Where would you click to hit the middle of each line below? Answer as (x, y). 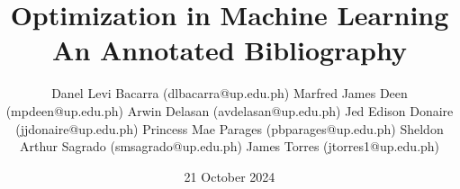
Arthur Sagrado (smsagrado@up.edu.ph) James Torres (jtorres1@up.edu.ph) (230, 146)
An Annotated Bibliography (230, 50)
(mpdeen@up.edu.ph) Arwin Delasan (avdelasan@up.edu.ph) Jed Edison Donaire (230, 110)
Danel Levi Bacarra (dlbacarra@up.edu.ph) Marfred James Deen (230, 93)
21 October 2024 (230, 176)
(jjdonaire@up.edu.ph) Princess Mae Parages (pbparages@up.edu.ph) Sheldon (230, 128)
